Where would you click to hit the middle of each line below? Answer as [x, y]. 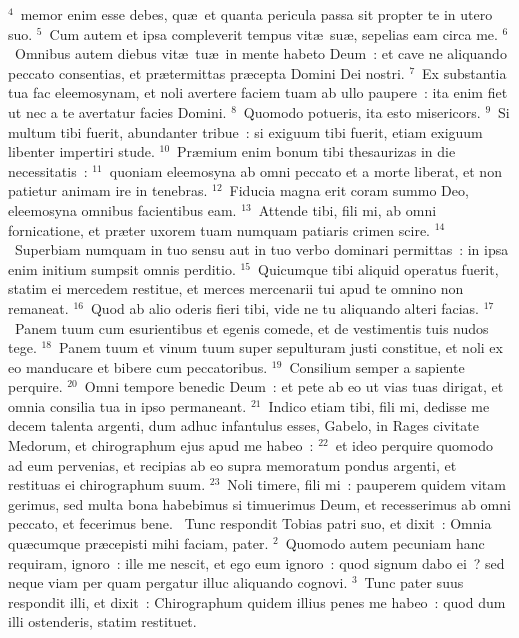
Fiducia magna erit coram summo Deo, [349, 190]
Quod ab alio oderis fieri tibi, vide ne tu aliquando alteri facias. [285, 307]
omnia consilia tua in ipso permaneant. [127, 405]
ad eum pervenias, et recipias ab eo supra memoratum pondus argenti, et [232, 464]
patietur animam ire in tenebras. [108, 190]
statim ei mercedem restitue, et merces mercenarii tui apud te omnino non [236, 288]
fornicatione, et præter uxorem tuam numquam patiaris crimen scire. [219, 229]
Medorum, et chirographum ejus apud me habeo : [161, 445]
